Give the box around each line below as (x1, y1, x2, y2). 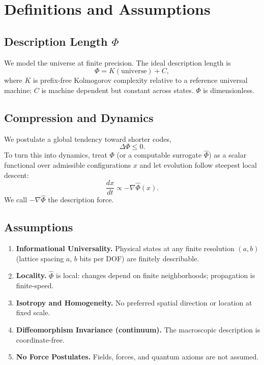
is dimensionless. (203, 84, 254, 95)
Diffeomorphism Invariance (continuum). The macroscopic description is (16, 324, 260, 335)
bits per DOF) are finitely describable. (79, 253, 199, 263)
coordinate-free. (16, 334, 65, 345)
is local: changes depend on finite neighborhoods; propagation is (56, 270, 255, 281)
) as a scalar (209, 149, 247, 160)
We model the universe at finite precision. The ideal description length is (4, 57, 231, 68)
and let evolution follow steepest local (139, 159, 257, 170)
